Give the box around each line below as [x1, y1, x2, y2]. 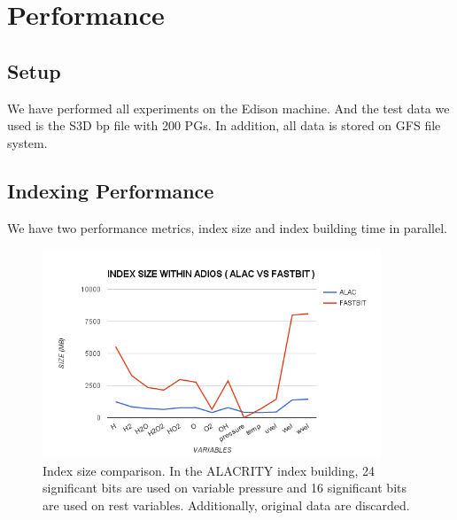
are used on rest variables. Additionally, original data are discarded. [43, 495, 410, 514]
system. [7, 133, 48, 151]
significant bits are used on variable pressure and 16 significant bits [43, 478, 407, 497]
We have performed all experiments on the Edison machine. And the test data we [7, 98, 450, 117]
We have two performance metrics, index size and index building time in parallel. [7, 218, 447, 237]
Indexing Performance [7, 176, 214, 204]
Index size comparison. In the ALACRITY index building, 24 [43, 461, 376, 479]
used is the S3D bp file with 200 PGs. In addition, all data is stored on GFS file [7, 116, 441, 135]
